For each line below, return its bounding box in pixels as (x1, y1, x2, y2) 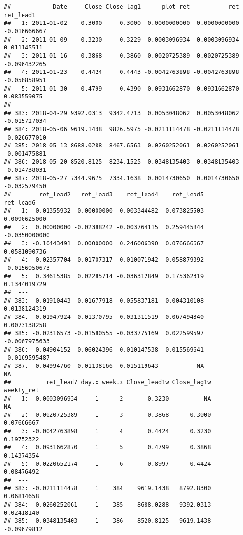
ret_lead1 (4, 11, 36, 19)
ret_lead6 (4, 199, 36, 206)
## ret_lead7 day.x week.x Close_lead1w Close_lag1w (4, 379, 211, 386)
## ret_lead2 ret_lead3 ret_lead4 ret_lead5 (4, 191, 204, 198)
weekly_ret (4, 387, 39, 394)
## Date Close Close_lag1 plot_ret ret (4, 3, 239, 10)
